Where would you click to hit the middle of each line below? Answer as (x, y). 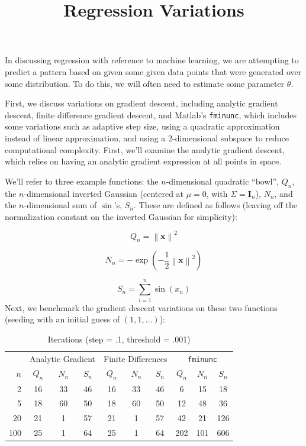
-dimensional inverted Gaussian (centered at (104, 193)
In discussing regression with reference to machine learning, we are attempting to (152, 60)
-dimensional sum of (60, 205)
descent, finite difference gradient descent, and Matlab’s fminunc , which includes (151, 114)
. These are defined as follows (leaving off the (215, 205)
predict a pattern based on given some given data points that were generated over (153, 71)
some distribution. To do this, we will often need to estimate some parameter (145, 83)
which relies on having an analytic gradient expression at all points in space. (143, 161)
